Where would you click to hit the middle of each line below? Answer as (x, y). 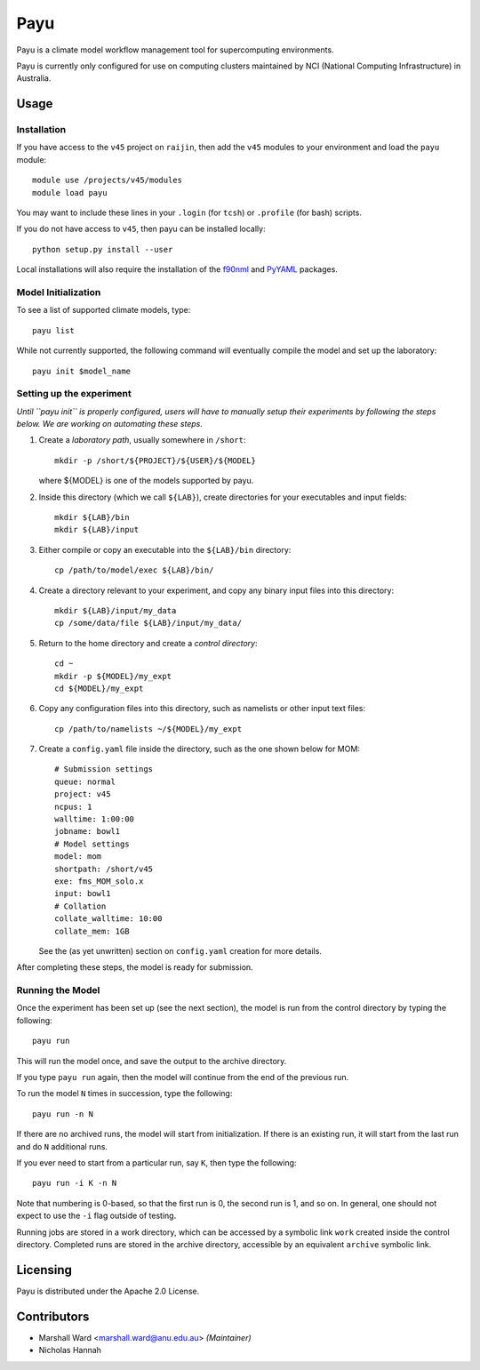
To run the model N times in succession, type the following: (124, 1094)
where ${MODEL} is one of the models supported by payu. (146, 481)
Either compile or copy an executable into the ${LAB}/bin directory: (165, 549)
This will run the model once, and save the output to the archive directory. (152, 1061)
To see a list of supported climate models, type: (104, 310)
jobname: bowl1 (88, 832)
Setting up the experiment (74, 394)
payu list (53, 330)
